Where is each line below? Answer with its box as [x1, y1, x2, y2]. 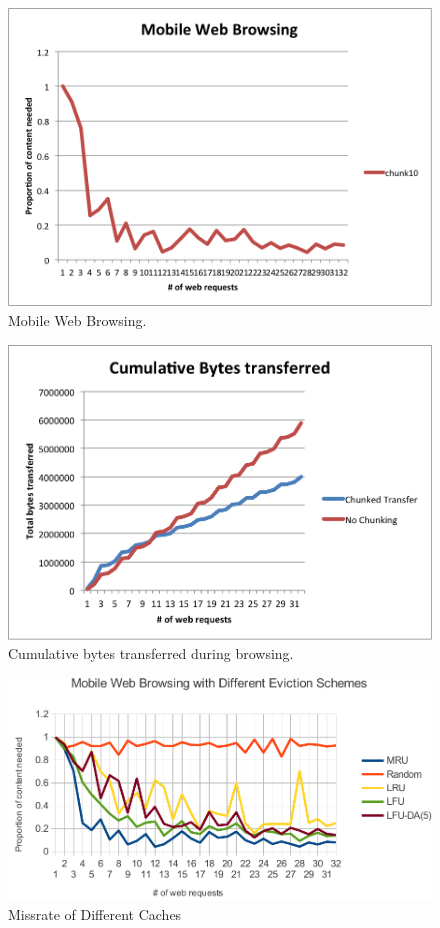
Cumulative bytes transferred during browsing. [8, 643, 294, 664]
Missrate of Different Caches [8, 903, 182, 924]
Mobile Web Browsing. [8, 310, 147, 331]
